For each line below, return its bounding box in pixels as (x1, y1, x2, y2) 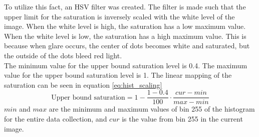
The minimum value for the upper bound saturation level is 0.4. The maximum (4, 60, 247, 70)
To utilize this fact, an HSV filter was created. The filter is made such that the (4, 1, 246, 11)
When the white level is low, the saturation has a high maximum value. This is (4, 30, 246, 41)
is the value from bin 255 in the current (122, 114, 243, 124)
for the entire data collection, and (4, 114, 107, 124)
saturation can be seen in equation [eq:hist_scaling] (4, 79, 162, 90)
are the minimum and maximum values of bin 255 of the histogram (49, 104, 255, 114)
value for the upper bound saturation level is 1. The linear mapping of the (4, 70, 232, 80)
